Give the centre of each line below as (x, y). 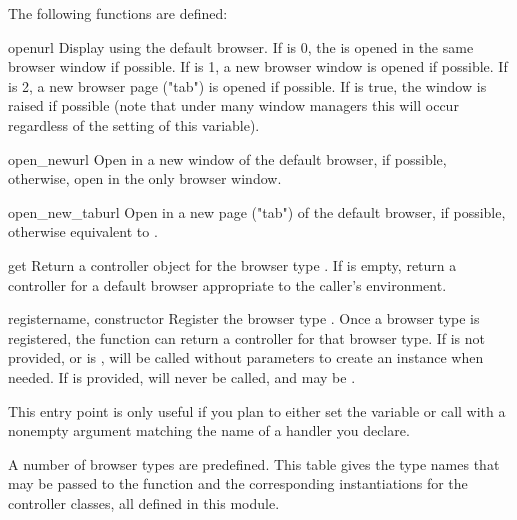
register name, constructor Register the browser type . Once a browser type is (244, 318)
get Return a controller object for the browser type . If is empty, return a (232, 264)
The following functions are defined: (118, 13)
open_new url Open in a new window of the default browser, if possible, (227, 158)
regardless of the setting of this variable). (134, 124)
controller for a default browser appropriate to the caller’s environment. (227, 284)
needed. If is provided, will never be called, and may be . (182, 376)
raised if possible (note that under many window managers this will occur (233, 105)
